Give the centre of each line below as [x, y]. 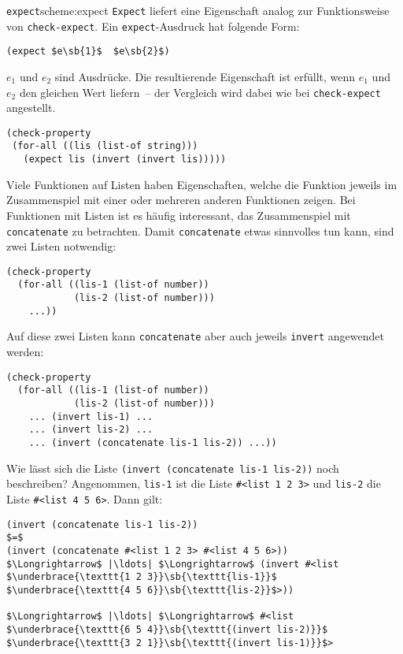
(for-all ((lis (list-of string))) [105, 146]
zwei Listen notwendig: [61, 246]
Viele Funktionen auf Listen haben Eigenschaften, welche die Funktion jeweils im [202, 184]
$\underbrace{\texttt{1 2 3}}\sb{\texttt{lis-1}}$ [142, 577]
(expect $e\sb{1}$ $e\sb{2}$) [88, 52]
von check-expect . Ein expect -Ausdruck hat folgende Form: [153, 26]
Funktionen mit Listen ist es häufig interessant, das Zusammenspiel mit [179, 215]
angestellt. [31, 108]
